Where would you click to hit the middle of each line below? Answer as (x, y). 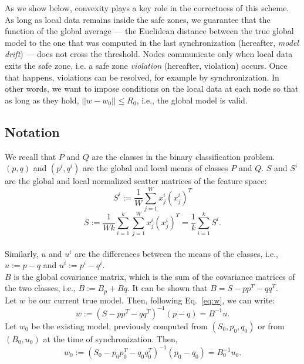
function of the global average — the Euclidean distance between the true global (149, 31)
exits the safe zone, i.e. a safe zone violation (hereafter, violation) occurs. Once (146, 65)
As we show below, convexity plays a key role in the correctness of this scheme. (147, 8)
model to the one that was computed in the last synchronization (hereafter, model (152, 42)
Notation (32, 131)
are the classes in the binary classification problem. (183, 156)
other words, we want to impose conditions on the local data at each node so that (152, 89)
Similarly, (22, 253)
